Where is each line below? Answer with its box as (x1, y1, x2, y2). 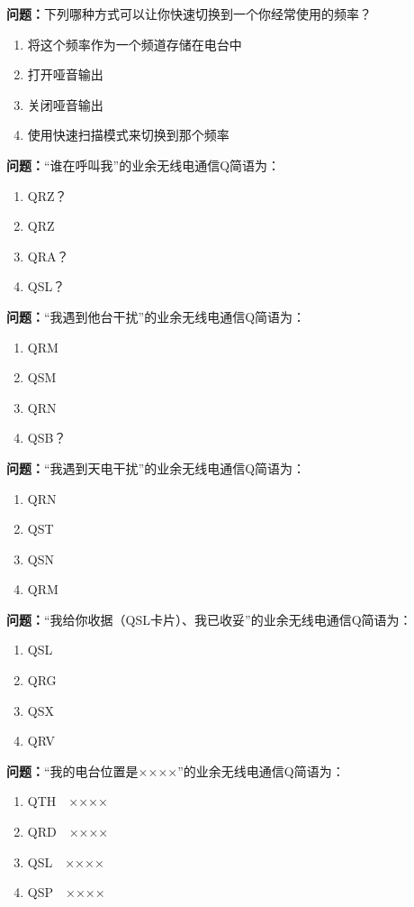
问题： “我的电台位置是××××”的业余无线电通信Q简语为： (6, 761, 345, 780)
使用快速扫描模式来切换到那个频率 (27, 125, 229, 144)
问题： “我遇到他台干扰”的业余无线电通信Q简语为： (6, 307, 306, 325)
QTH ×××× (27, 792, 108, 811)
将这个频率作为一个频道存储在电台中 (27, 34, 242, 53)
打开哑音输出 (27, 65, 103, 84)
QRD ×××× (27, 822, 109, 841)
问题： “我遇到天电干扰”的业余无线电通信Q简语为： (6, 458, 306, 477)
